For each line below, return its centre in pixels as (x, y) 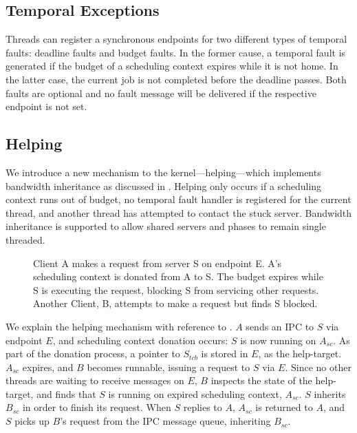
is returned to (284, 407)
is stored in (225, 353)
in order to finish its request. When (97, 407)
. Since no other (318, 367)
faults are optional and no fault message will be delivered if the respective (161, 93)
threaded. (25, 239)
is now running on (278, 340)
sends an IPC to (280, 326)
